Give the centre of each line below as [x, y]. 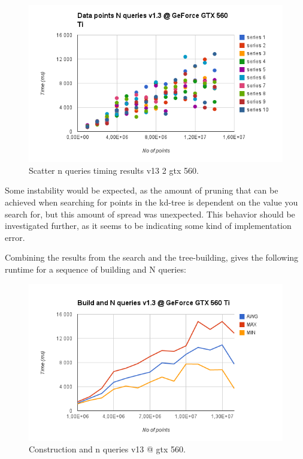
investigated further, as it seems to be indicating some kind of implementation [148, 226]
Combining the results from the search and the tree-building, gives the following [152, 257]
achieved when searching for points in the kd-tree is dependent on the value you [151, 202]
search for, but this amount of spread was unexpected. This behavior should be [150, 214]
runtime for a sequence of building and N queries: [96, 269]
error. [15, 237]
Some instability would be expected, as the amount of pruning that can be [142, 190]
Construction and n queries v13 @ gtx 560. [107, 449]
